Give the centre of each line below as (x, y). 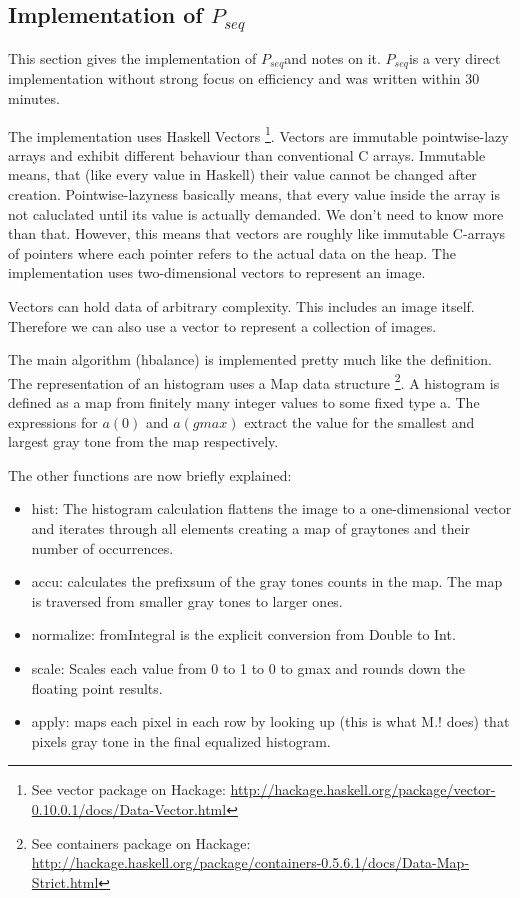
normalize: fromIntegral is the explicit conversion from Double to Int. (243, 634)
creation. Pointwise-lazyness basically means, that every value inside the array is (254, 194)
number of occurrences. (102, 547)
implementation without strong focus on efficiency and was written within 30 (244, 78)
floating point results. (97, 687)
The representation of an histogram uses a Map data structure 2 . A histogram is (254, 381)
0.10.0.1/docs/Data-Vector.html (129, 808)
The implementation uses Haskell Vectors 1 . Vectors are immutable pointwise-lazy (258, 134)
